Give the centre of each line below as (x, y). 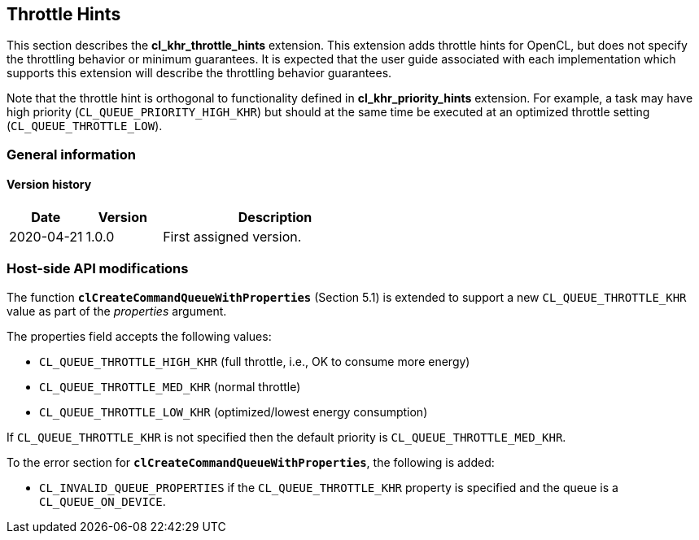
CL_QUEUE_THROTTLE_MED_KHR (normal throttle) (170, 386)
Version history (49, 185)
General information (71, 154)
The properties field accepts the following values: (139, 336)
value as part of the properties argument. (117, 311)
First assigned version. (232, 237)
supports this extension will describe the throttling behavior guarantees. (199, 73)
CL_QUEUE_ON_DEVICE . (103, 501)
